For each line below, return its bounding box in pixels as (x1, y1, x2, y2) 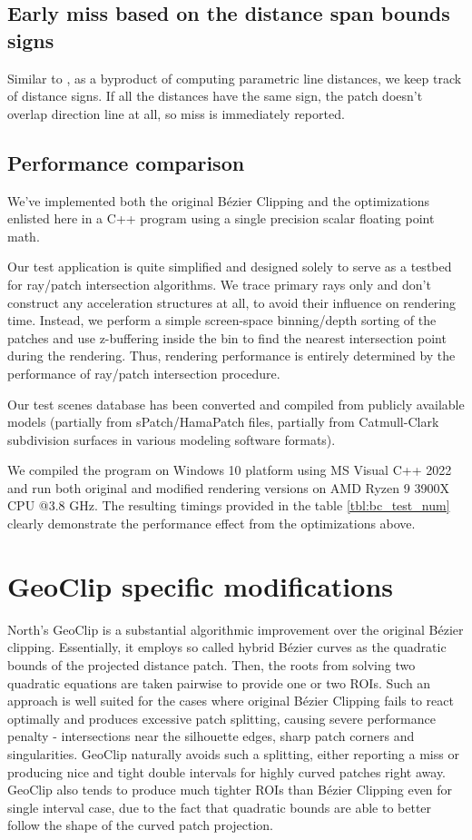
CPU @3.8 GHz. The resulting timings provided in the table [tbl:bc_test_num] (7, 496, 450, 515)
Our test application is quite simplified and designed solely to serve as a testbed (7, 257, 452, 276)
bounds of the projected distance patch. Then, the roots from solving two (7, 655, 416, 674)
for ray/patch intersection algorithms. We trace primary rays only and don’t (7, 274, 431, 293)
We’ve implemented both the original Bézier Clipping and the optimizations (7, 191, 430, 210)
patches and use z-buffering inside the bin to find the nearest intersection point (7, 328, 447, 347)
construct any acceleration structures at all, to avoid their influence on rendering (7, 292, 457, 311)
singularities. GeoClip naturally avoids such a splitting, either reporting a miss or (7, 744, 459, 763)
